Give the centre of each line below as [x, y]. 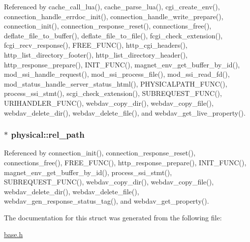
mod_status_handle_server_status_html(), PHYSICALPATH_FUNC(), [116, 83]
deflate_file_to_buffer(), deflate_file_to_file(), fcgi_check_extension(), [113, 35]
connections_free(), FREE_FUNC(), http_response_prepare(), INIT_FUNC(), [125, 162]
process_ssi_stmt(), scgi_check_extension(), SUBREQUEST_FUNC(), [113, 93]
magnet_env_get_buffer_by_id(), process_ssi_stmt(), [88, 172]
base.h [14, 234]
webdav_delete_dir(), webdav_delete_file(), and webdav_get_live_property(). [125, 112]
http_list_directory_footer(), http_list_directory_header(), [96, 54]
